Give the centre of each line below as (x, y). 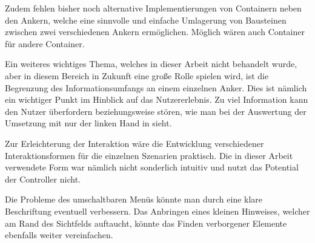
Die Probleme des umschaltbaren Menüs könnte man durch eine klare (134, 199)
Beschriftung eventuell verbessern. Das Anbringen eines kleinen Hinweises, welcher (157, 211)
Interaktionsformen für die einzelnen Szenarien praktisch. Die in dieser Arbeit (149, 155)
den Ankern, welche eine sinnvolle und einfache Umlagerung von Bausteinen (146, 20)
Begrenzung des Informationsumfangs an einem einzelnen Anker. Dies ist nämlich (156, 87)
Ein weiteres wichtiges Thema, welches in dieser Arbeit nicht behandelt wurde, (151, 64)
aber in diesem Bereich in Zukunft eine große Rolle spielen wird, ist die (137, 75)
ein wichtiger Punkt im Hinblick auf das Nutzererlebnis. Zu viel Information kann (157, 99)
